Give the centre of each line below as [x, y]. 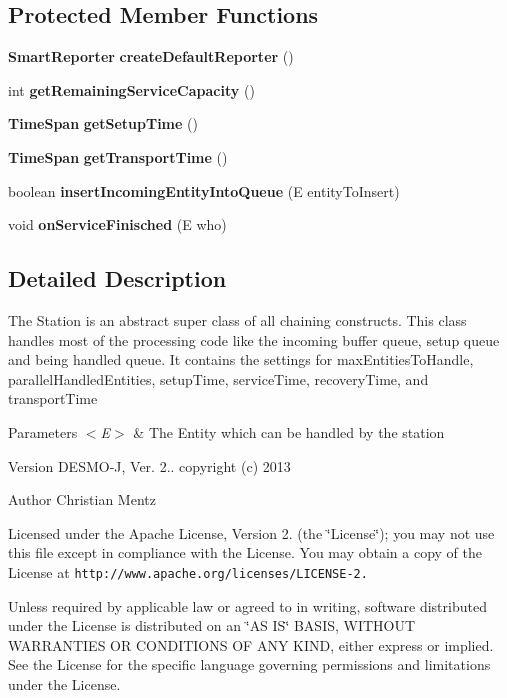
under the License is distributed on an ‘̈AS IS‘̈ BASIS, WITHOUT [212, 625]
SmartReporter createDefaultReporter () [151, 56]
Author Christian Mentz [82, 499]
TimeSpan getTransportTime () [118, 156]
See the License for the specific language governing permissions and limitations [249, 664]
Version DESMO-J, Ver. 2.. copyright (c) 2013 [149, 465]
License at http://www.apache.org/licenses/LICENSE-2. [188, 571]
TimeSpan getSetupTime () [103, 123]
